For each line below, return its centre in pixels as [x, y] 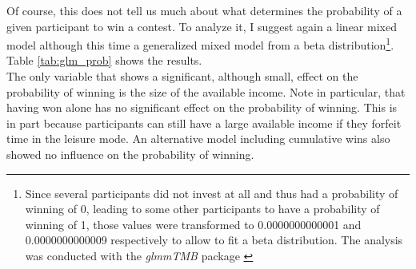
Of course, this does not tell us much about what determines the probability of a [204, 10]
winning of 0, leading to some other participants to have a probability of [202, 209]
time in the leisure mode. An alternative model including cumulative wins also [198, 138]
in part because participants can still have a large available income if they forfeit [204, 123]
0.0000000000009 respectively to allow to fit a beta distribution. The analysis [214, 240]
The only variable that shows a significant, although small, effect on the [182, 76]
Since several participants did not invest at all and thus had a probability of [212, 193]
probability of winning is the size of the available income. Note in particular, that [206, 91]
